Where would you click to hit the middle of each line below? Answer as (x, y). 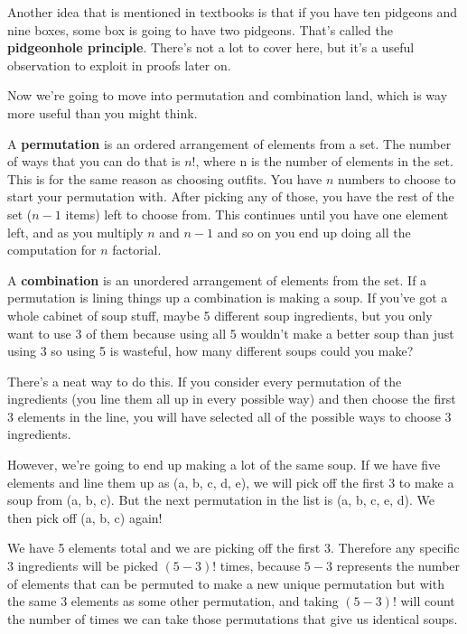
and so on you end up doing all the (314, 232)
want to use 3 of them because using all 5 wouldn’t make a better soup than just (231, 333)
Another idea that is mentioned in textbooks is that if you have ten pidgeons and (233, 12)
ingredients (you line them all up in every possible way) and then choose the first (232, 399)
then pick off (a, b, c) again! (85, 517)
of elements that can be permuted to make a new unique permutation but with (226, 583)
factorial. (137, 250)
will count (428, 601)
